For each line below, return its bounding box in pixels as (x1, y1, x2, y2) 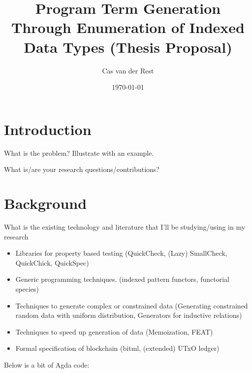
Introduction (4, 119, 92, 139)
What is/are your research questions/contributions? (4, 164, 159, 174)
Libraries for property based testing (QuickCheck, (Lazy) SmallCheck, (15, 248, 227, 258)
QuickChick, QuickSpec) (15, 257, 89, 268)
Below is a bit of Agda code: (4, 359, 90, 370)
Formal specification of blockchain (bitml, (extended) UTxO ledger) (15, 343, 220, 353)
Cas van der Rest (102, 65, 154, 75)
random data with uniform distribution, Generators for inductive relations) (15, 310, 242, 320)
